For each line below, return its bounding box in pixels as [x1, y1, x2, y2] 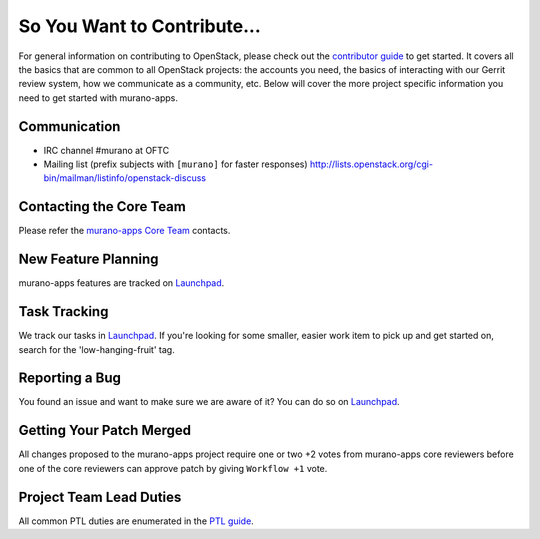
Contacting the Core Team [18, 198, 187, 215]
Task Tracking [18, 303, 109, 320]
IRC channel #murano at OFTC [43, 144, 170, 156]
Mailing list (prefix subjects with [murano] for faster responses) [43, 158, 309, 170]
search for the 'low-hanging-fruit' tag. [18, 343, 175, 355]
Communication [18, 118, 121, 135]
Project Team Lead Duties [18, 488, 182, 505]
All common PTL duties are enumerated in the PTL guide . [18, 515, 254, 527]
